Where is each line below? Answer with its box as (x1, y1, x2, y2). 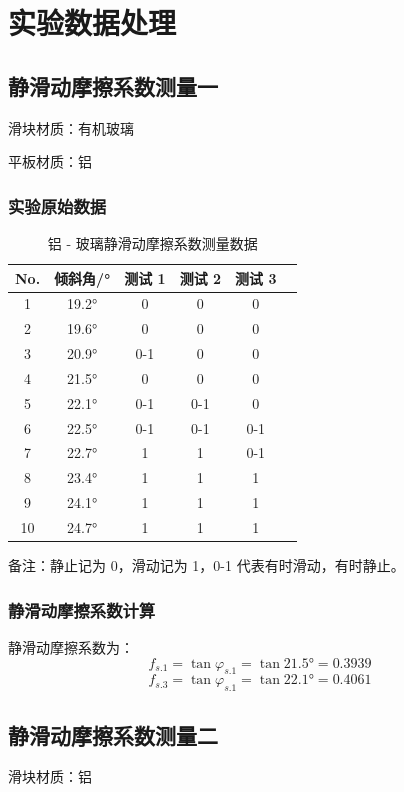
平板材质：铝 (8, 151, 92, 172)
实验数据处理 (8, 2, 177, 43)
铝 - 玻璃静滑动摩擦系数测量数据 (47, 232, 258, 253)
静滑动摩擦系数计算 (8, 597, 156, 622)
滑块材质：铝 (8, 766, 92, 787)
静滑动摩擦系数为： (8, 636, 134, 657)
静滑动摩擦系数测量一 (8, 70, 218, 101)
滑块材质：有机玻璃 (8, 117, 134, 138)
